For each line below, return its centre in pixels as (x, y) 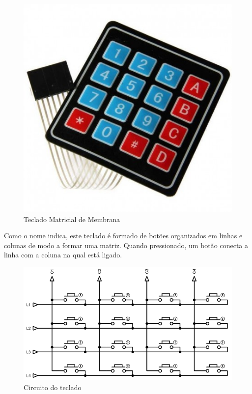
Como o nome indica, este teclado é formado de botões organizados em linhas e (123, 236)
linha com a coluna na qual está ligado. (63, 255)
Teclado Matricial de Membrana (72, 219)
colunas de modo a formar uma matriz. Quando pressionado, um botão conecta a (126, 245)
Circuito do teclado (53, 387)
